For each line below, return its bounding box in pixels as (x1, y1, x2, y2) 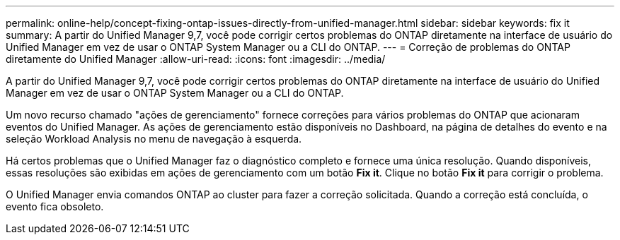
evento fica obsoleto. (6, 200, 104, 212)
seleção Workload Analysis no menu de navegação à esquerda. (6, 133, 302, 145)
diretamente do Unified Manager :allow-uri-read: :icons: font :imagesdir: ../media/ (6, 53, 386, 65)
